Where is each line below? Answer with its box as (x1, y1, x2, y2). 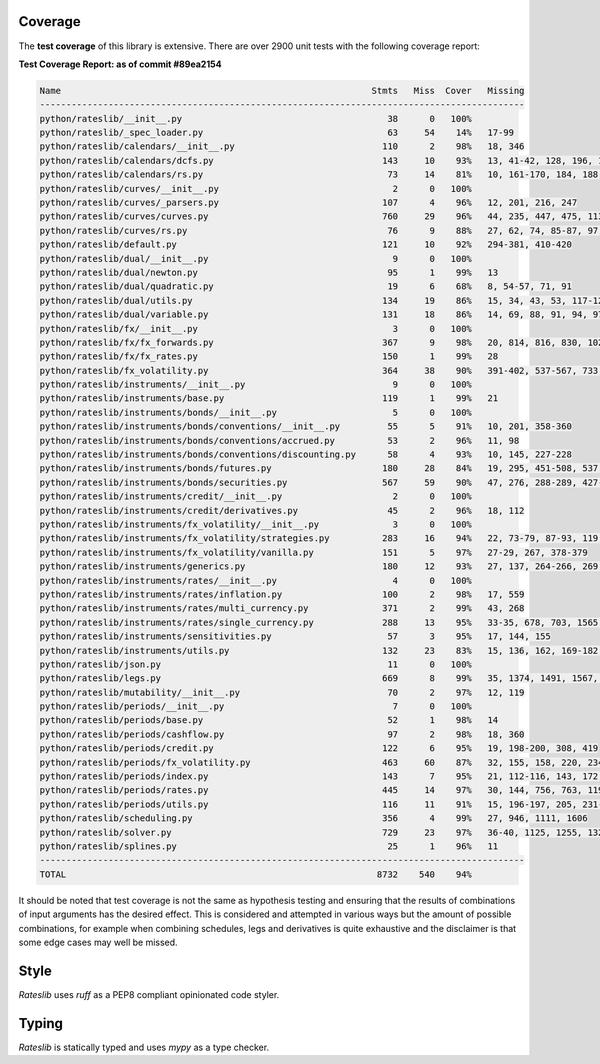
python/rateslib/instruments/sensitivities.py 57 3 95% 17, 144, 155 (39, 631, 552, 642)
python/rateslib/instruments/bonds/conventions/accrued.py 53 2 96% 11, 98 (39, 435, 520, 446)
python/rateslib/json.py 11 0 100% (39, 658, 472, 670)
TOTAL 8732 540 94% (39, 868, 472, 880)
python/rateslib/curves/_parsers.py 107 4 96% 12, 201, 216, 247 (39, 197, 578, 209)
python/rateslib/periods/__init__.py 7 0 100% (39, 701, 472, 712)
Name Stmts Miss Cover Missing (39, 85, 525, 96)
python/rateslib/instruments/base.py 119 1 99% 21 (39, 393, 499, 404)
